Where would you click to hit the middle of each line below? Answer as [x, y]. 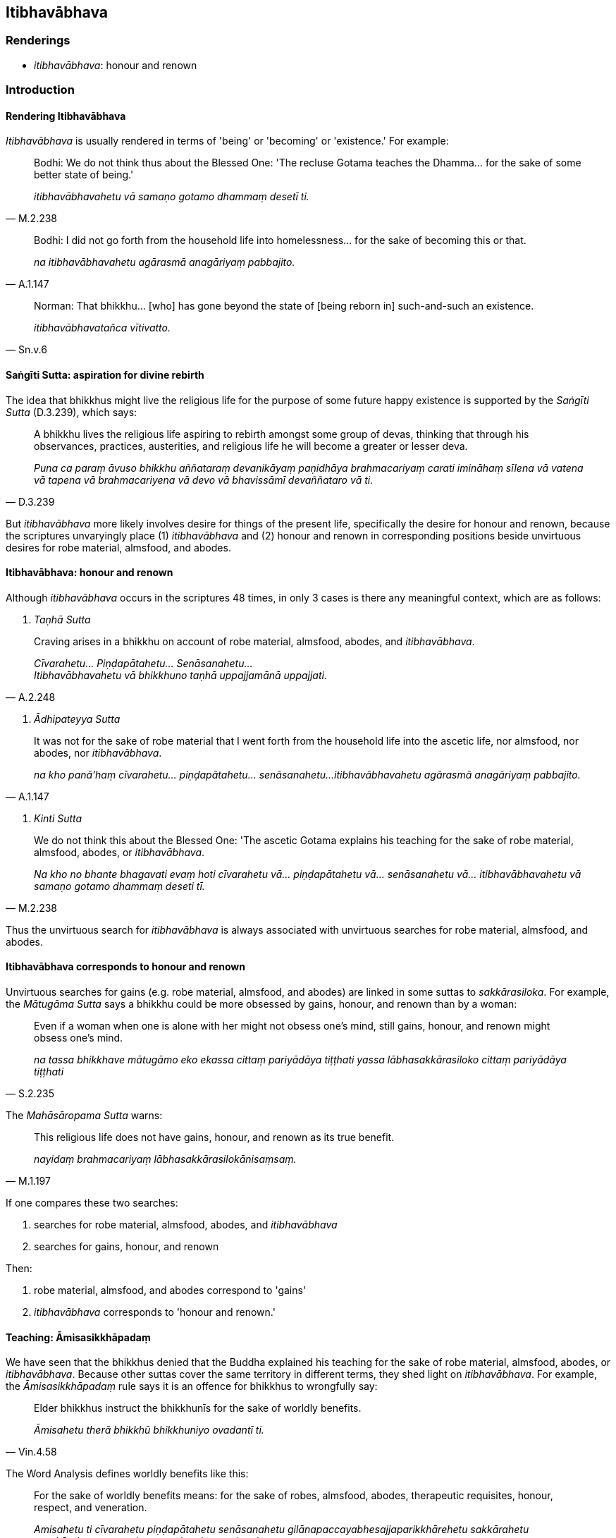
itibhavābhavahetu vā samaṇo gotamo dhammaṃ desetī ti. [172, 197]
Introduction [40, 90]
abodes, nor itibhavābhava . [98, 752]
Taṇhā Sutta [62, 619]
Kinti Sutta [58, 818]
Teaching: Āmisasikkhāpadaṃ [78, 1337]
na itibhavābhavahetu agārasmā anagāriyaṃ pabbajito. [165, 262]
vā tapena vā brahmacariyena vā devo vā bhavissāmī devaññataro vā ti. [204, 480]
